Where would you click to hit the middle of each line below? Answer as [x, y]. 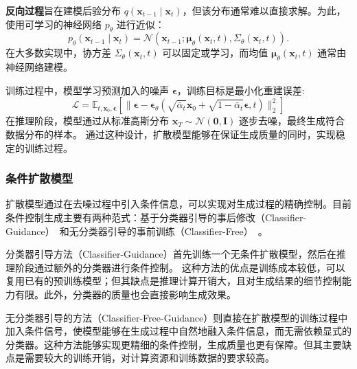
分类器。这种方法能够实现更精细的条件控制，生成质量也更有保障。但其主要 [174, 344]
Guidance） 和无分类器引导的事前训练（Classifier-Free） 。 [137, 231]
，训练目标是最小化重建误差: [241, 90]
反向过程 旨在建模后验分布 [63, 10]
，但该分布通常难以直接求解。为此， [264, 10]
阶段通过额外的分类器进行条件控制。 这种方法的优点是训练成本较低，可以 [180, 267]
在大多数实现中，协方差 [58, 53]
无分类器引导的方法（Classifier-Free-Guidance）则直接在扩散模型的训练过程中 [177, 317]
